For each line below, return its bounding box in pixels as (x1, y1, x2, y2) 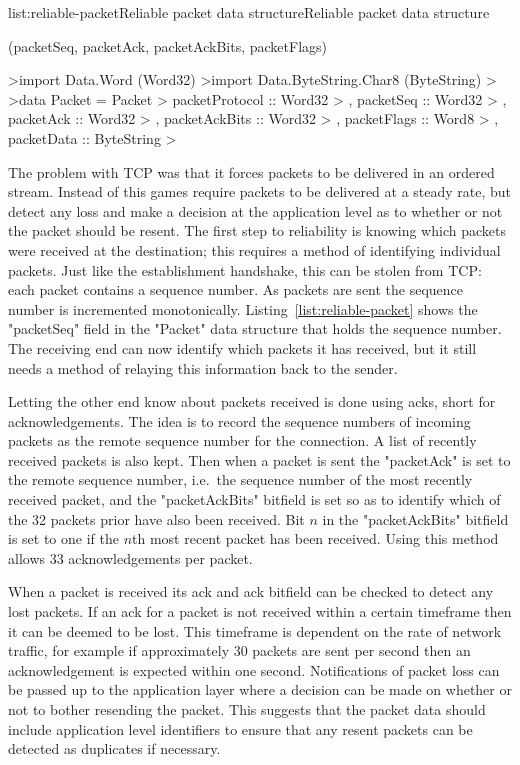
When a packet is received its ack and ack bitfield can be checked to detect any (8, 581, 494, 602)
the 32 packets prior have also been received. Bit (8, 508, 305, 529)
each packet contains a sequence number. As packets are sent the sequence (8, 279, 464, 300)
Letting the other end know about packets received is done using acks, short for (8, 391, 496, 412)
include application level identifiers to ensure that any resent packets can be (8, 718, 473, 739)
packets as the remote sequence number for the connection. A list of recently (8, 430, 477, 451)
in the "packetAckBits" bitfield (322, 508, 509, 529)
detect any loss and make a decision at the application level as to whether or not (8, 200, 503, 221)
